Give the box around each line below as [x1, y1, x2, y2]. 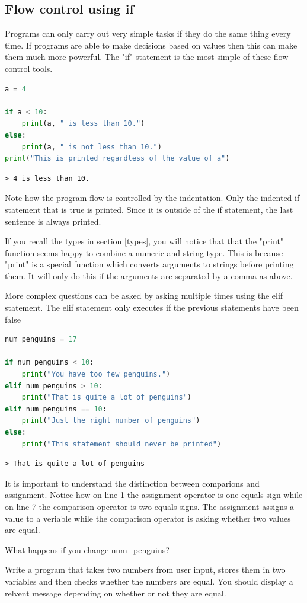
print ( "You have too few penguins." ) [21, 370, 171, 379]
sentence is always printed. [5, 215, 101, 227]
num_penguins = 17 [5, 335, 77, 344]
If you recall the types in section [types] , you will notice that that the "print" [5, 235, 284, 247]
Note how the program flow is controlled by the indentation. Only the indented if [5, 192, 300, 204]
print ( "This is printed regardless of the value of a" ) [5, 154, 230, 163]
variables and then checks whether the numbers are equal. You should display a [5, 575, 293, 587]
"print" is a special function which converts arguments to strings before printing [5, 258, 294, 270]
